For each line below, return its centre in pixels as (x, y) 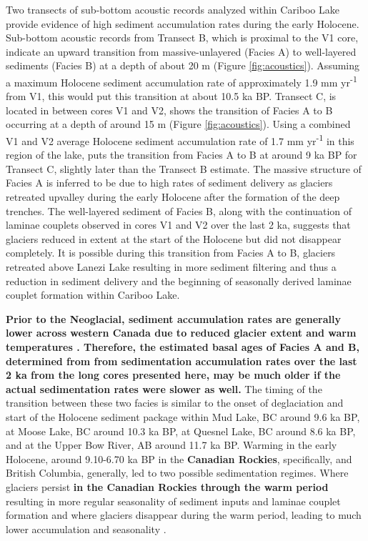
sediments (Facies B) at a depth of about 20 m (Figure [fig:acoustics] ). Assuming (183, 65)
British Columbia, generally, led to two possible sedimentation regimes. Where (177, 473)
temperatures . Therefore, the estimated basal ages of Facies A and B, (183, 346)
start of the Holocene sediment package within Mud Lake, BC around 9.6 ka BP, (183, 416)
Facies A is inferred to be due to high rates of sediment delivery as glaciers (169, 183)
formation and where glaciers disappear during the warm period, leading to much (184, 515)
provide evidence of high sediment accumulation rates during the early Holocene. (183, 23)
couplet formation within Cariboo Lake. (93, 295)
